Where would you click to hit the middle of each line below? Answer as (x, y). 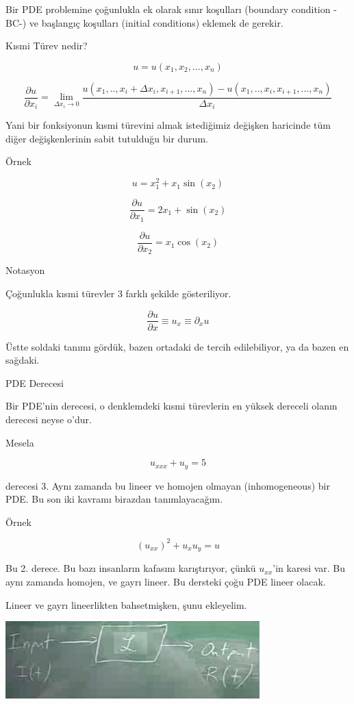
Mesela (20, 442)
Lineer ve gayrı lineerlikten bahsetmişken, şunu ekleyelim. (126, 604)
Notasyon (25, 270)
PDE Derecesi (35, 382)
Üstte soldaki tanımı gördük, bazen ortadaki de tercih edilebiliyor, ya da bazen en (177, 346)
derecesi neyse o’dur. (49, 419)
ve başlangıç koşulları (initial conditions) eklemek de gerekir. (156, 22)
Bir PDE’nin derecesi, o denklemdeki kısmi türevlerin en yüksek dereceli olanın (172, 406)
